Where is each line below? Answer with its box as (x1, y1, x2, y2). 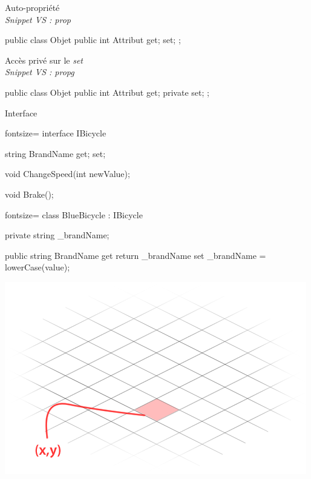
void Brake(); (5, 187, 54, 200)
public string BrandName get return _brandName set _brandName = (5, 249, 266, 261)
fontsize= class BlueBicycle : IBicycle (5, 208, 143, 221)
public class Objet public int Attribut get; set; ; (5, 33, 181, 46)
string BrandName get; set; (5, 147, 106, 159)
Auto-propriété (5, 1, 60, 13)
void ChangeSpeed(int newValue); (5, 167, 130, 180)
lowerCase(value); (5, 261, 70, 273)
